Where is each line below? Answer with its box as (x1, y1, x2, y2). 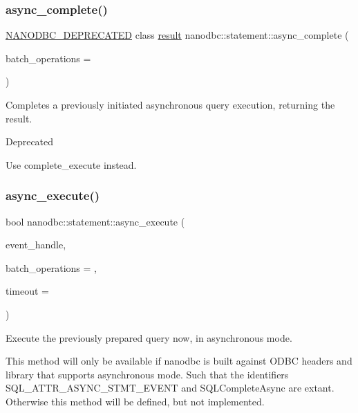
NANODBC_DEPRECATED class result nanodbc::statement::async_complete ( (6, 28, 349, 42)
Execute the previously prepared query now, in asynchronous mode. (6, 330, 292, 345)
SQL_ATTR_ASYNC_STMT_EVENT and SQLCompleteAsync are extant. (6, 380, 335, 395)
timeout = (6, 284, 49, 298)
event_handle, (6, 237, 66, 252)
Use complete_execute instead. (6, 157, 137, 172)
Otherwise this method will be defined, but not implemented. (6, 394, 265, 408)
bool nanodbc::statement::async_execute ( (6, 214, 185, 228)
